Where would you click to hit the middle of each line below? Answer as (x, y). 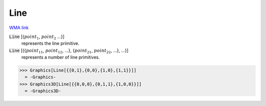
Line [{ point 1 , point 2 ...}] (37, 37)
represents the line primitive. (50, 43)
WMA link (19, 28)
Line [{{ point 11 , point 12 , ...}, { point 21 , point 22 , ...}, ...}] (69, 51)
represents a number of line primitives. (61, 57)
